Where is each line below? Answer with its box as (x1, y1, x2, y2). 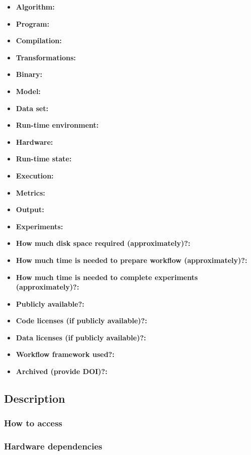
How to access (4, 417, 62, 429)
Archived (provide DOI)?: (16, 366, 108, 377)
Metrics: (16, 187, 45, 198)
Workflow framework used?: (16, 349, 115, 359)
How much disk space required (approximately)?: (16, 238, 191, 248)
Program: (16, 18, 49, 29)
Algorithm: (16, 2, 55, 12)
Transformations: (16, 52, 76, 62)
